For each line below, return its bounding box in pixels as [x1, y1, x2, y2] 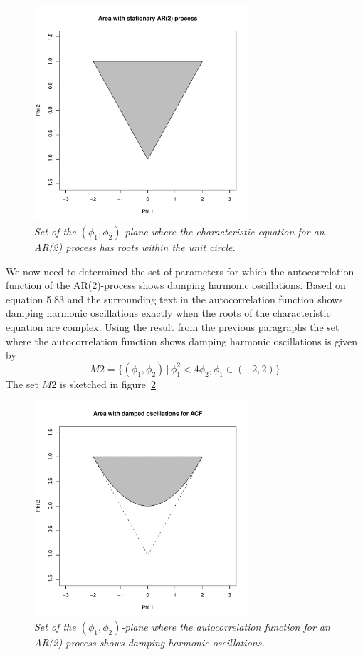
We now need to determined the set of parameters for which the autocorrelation [6, 263, 354, 278]
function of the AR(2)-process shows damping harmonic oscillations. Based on [6, 278, 346, 293]
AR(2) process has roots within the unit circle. [34, 239, 236, 254]
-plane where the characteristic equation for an [121, 223, 325, 238]
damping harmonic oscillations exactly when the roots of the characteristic [6, 305, 331, 320]
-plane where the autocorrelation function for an [121, 619, 330, 634]
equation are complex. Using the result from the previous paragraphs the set [6, 319, 340, 334]
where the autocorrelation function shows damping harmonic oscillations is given [6, 333, 358, 348]
